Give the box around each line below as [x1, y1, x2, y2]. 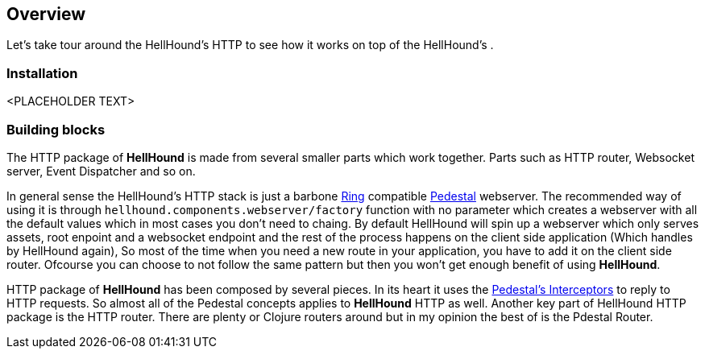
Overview [6, 4, 86, 24]
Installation [6, 64, 78, 81]
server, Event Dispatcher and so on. [6, 163, 196, 178]
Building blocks [6, 121, 106, 138]
